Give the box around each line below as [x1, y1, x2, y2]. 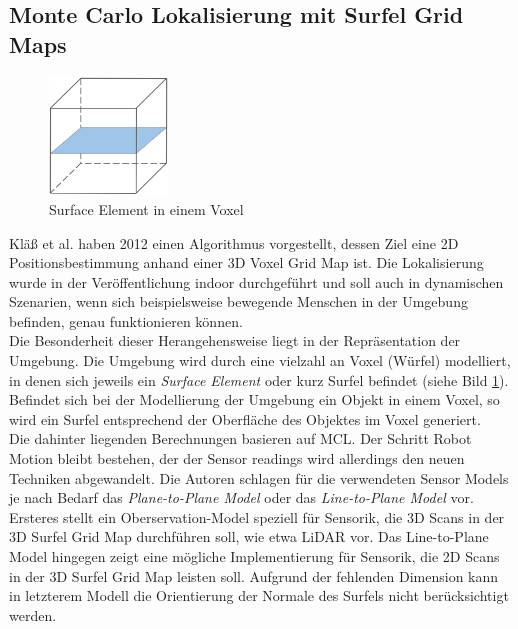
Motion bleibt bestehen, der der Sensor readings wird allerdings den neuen [9, 448, 465, 469]
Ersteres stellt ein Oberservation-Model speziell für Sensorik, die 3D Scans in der [9, 506, 505, 527]
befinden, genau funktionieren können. [9, 310, 243, 331]
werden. [9, 604, 57, 625]
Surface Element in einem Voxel [49, 198, 244, 219]
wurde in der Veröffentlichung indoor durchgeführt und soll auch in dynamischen [9, 271, 504, 292]
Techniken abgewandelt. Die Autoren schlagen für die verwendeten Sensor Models [9, 467, 509, 488]
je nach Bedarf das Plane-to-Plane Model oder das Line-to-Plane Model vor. [9, 487, 474, 508]
